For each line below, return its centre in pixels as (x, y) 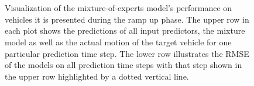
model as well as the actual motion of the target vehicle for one (118, 42)
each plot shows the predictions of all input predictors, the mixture (125, 31)
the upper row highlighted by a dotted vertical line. (97, 76)
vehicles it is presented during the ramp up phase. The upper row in (127, 19)
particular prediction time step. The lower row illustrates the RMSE (127, 53)
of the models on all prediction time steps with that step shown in (123, 65)
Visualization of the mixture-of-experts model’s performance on (119, 8)
